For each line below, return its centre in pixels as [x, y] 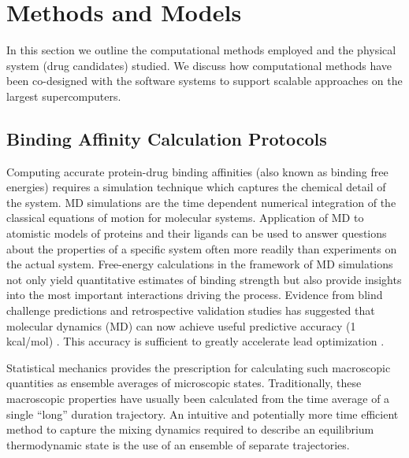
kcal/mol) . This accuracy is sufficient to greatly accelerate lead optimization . [195, 341]
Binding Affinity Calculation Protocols [167, 138]
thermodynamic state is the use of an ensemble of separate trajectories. [178, 444]
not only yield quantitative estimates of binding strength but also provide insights [204, 279]
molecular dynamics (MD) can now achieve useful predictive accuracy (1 [181, 325]
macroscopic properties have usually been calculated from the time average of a [198, 399]
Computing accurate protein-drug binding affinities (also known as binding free [197, 171]
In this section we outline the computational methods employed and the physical [201, 50]
